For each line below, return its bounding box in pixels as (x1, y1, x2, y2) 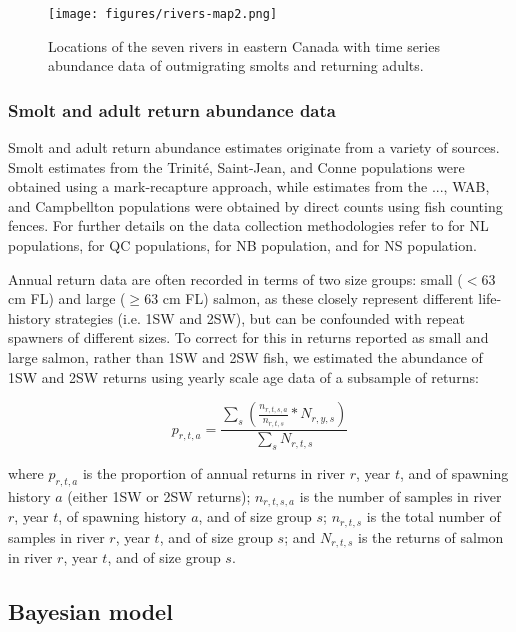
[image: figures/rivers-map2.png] (48, 7, 278, 21)
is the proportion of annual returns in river (82, 463, 346, 484)
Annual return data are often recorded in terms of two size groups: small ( (8, 268, 463, 289)
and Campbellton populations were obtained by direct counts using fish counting (8, 195, 503, 216)
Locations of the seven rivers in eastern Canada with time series (48, 35, 440, 56)
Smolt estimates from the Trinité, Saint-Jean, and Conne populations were (8, 156, 465, 177)
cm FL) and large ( (8, 288, 126, 309)
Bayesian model (8, 596, 173, 627)
